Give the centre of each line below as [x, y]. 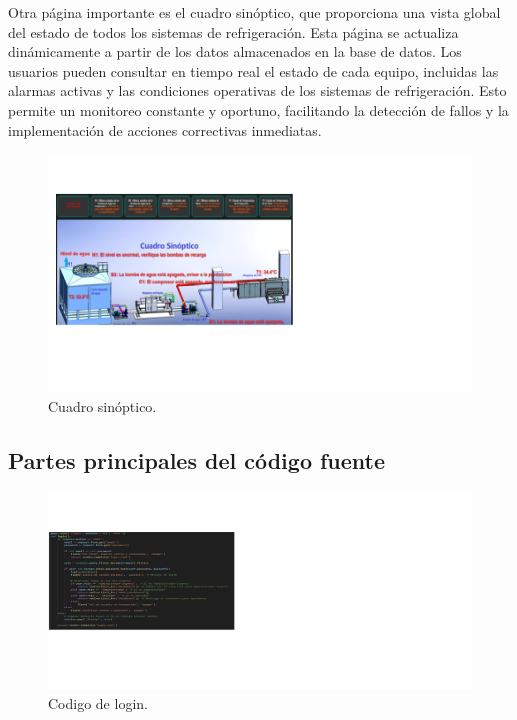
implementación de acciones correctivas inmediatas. [165, 129]
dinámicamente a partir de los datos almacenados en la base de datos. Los [235, 51]
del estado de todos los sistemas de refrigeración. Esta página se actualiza [233, 31]
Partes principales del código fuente [197, 460]
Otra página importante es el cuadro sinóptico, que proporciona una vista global [254, 12]
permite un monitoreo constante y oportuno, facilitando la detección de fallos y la [258, 109]
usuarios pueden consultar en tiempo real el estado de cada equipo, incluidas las [253, 70]
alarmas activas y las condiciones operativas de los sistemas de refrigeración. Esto [257, 90]
